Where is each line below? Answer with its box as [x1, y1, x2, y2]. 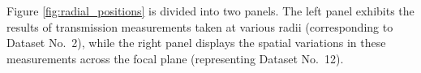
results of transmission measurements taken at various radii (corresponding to [6, 18, 393, 35]
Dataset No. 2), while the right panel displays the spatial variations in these [6, 34, 386, 51]
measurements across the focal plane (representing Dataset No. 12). [6, 49, 344, 67]
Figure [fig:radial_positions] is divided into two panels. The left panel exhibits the [6, 2, 415, 19]
